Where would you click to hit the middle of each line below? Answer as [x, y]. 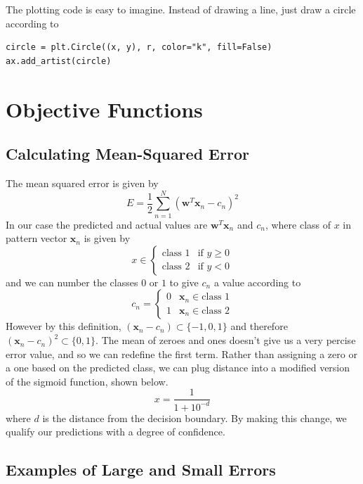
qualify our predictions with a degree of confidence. [115, 432]
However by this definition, [64, 326]
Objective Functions [104, 109]
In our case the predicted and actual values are [107, 224]
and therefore [259, 326]
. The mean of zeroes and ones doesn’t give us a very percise [226, 340]
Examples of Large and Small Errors [141, 470]
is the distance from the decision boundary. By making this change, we [194, 418]
